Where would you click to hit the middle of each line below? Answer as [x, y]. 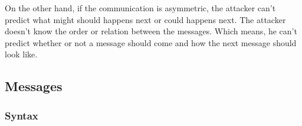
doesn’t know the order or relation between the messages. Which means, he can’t [151, 31]
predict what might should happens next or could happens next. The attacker [145, 19]
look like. [21, 54]
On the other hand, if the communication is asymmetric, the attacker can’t [140, 8]
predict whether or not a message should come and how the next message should [151, 42]
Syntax [22, 115]
